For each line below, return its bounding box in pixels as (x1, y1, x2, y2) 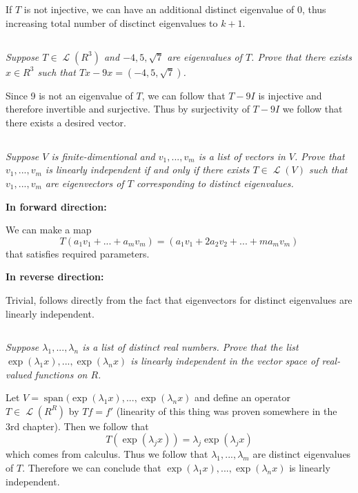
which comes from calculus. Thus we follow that (6, 447, 208, 461)
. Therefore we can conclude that (22, 461, 161, 475)
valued (6, 367, 32, 381)
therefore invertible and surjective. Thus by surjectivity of (6, 101, 250, 116)
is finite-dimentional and (51, 148, 155, 163)
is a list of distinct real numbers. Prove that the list (82, 340, 299, 354)
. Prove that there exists (251, 49, 352, 64)
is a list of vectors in (198, 148, 286, 163)
